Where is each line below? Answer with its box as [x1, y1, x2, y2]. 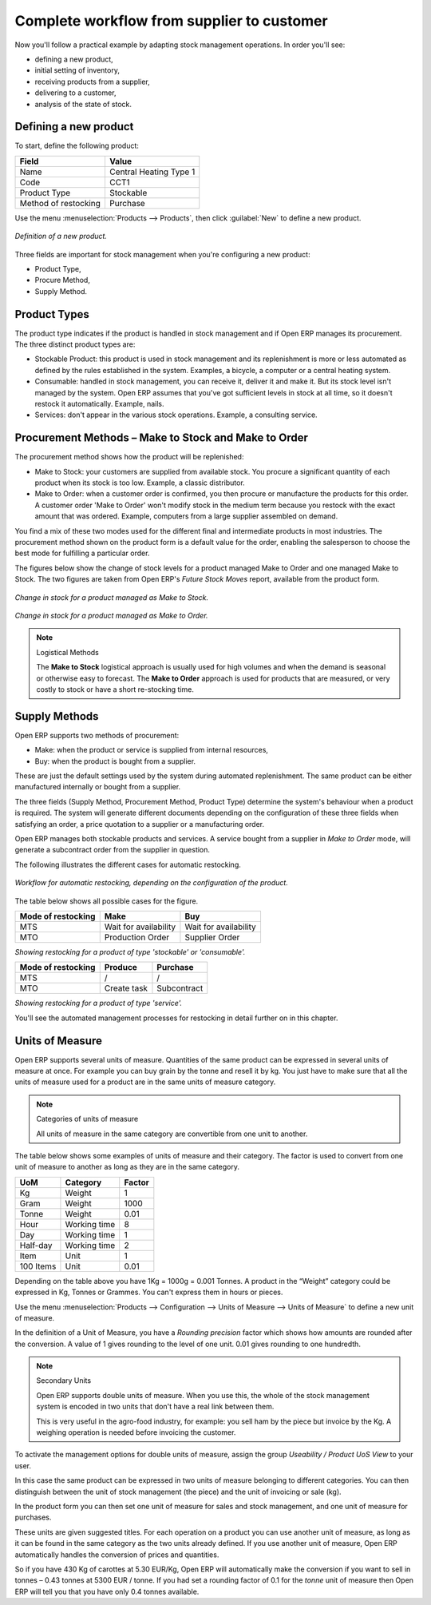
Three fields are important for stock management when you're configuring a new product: [14, 249, 310, 259]
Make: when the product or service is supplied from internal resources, [34, 745, 269, 755]
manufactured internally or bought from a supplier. [14, 782, 181, 792]
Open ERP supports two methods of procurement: [14, 730, 180, 740]
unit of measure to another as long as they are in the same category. [14, 1162, 239, 1172]
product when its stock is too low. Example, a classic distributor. [34, 478, 245, 487]
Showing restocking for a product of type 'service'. [14, 999, 183, 1008]
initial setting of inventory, [34, 66, 120, 75]
